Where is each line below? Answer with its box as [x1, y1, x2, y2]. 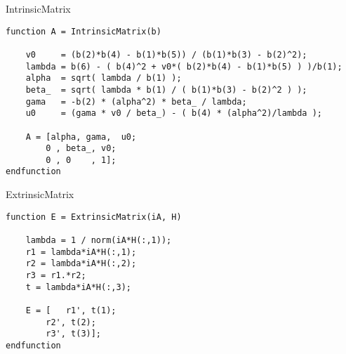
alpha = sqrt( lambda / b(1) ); [25, 73, 182, 84]
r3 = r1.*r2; [25, 270, 86, 280]
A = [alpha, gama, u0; [25, 131, 137, 142]
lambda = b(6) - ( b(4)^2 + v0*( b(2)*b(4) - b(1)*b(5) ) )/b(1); [25, 61, 342, 72]
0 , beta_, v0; [46, 143, 117, 154]
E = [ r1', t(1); [25, 305, 117, 315]
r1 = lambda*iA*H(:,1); [25, 247, 137, 257]
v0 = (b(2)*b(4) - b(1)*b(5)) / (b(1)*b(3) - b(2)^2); [25, 49, 307, 60]
